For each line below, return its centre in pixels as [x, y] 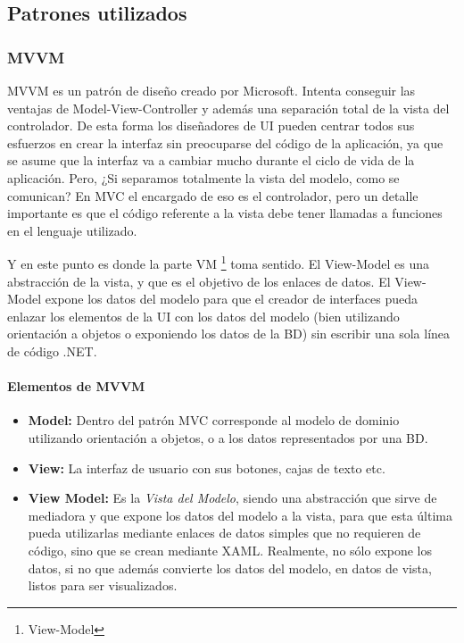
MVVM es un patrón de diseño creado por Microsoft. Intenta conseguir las [211, 90]
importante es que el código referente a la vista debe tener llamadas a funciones [225, 213]
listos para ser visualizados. [103, 585]
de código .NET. [52, 351]
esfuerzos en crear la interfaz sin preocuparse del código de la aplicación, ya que [225, 142]
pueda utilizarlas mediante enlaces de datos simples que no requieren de [224, 533]
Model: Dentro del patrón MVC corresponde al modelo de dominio [214, 420]
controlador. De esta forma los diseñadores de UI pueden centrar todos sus [211, 125]
